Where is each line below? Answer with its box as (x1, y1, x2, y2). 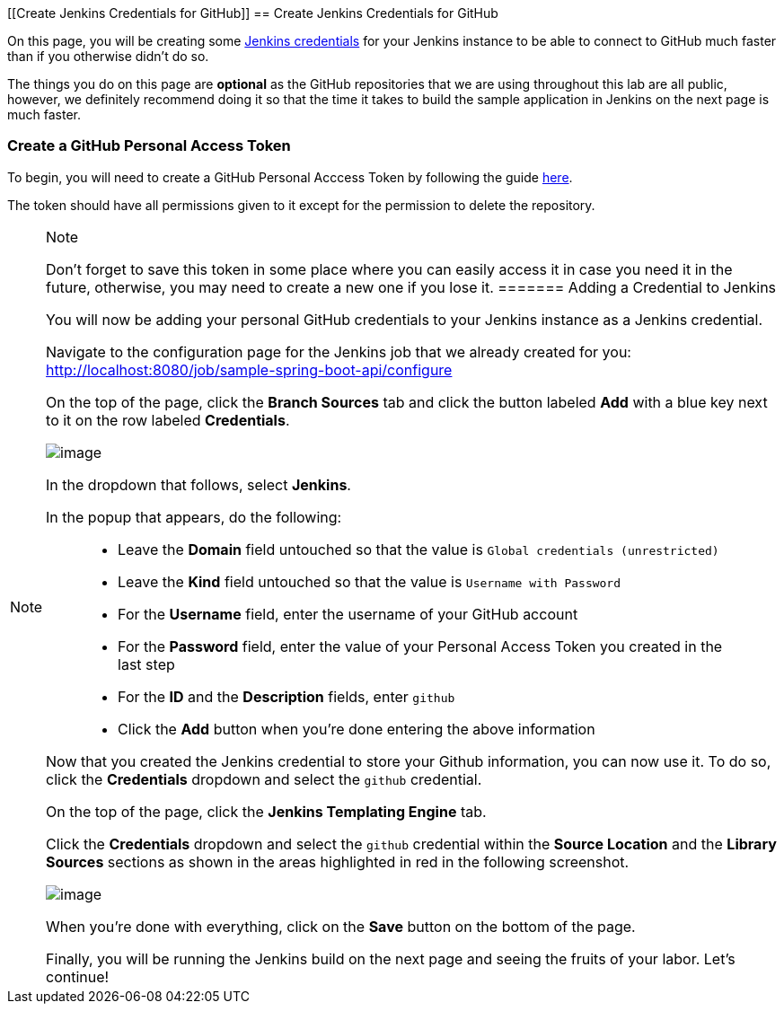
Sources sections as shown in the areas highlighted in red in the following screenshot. (46, 852, 630, 871)
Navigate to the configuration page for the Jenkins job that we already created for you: (46, 342, 631, 361)
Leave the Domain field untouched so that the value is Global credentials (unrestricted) (118, 540, 719, 558)
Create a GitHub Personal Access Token (7, 136, 291, 155)
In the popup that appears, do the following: (46, 507, 342, 526)
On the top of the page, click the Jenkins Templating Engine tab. (46, 802, 487, 821)
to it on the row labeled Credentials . (46, 410, 290, 429)
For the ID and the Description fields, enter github (118, 687, 455, 706)
